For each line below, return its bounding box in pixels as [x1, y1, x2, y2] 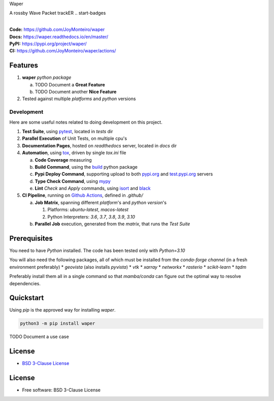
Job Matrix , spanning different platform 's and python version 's [35, 199, 167, 205]
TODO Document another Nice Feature [35, 89, 117, 95]
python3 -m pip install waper [20, 321, 95, 326]
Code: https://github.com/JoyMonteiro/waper [9, 26, 105, 33]
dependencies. [9, 280, 41, 287]
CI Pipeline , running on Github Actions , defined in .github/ [22, 192, 143, 198]
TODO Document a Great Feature [35, 81, 105, 87]
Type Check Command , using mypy [35, 178, 111, 184]
